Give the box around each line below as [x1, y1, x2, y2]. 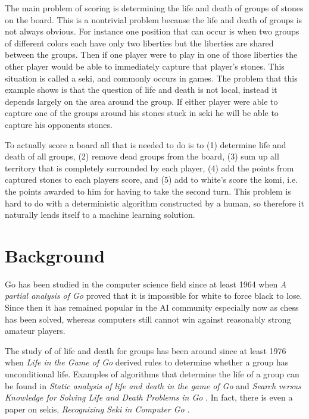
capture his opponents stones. [5, 118, 113, 130]
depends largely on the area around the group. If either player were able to [5, 95, 278, 107]
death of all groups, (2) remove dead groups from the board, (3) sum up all [5, 150, 279, 162]
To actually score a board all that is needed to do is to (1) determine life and [5, 138, 286, 151]
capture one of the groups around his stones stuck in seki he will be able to [5, 107, 279, 119]
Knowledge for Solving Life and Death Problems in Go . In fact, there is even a [5, 391, 293, 404]
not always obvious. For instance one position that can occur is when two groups [5, 25, 299, 37]
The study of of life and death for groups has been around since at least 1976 [5, 344, 286, 357]
